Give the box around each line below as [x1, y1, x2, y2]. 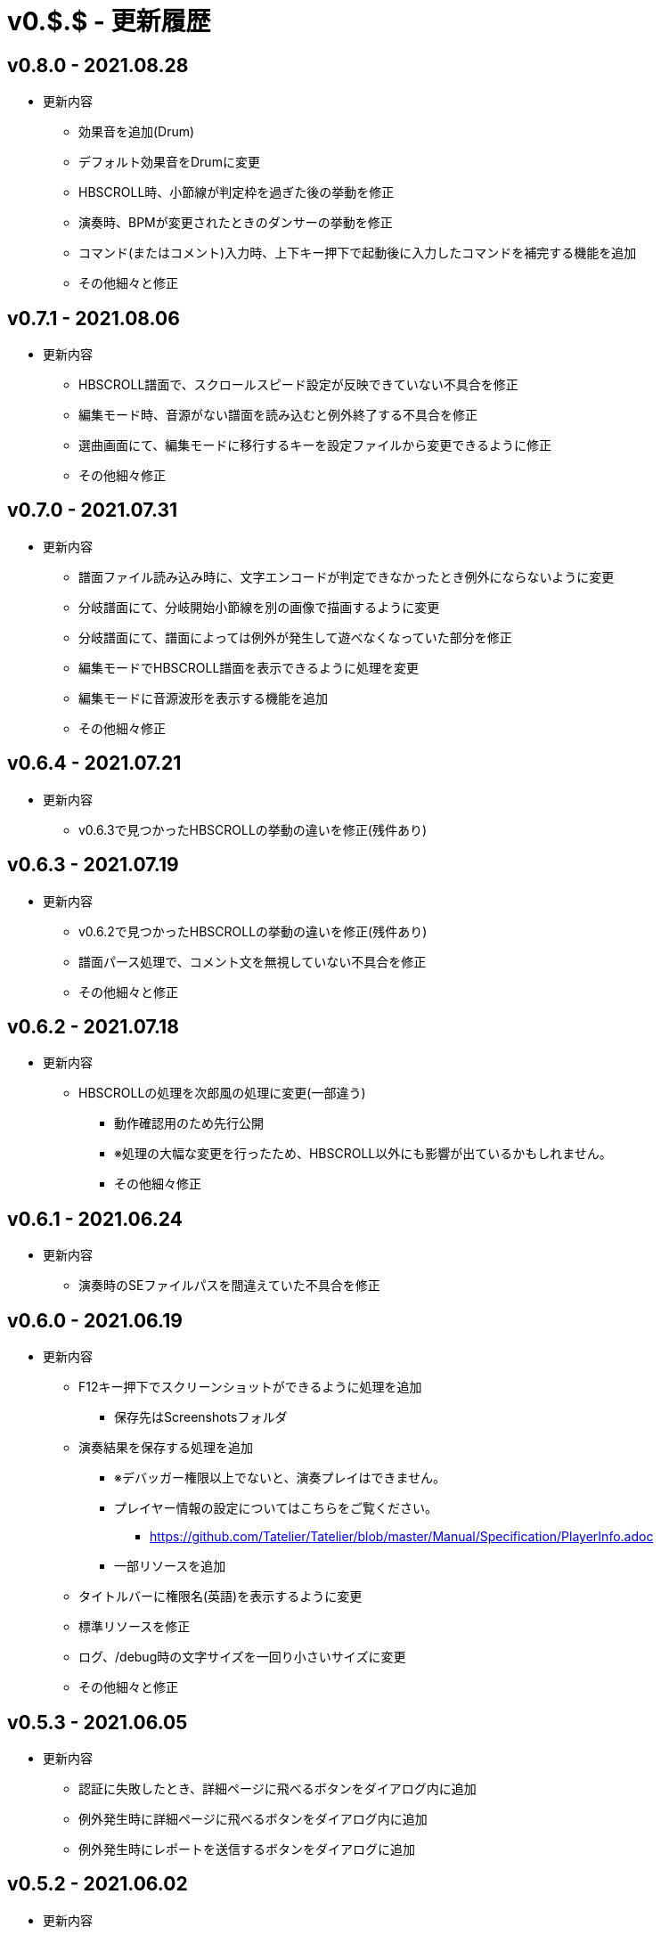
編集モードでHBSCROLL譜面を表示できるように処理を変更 [78, 659, 420, 675]
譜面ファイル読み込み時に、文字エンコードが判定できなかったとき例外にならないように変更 [78, 568, 615, 584]
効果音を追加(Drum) [78, 124, 195, 140]
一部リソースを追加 [114, 1558, 226, 1574]
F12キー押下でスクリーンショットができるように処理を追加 [78, 1379, 422, 1395]
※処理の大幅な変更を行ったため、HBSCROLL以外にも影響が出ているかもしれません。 [114, 1146, 612, 1162]
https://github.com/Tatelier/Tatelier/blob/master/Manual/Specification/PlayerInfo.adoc [150, 1529, 654, 1545]
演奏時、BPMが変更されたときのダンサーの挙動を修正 [78, 215, 393, 231]
